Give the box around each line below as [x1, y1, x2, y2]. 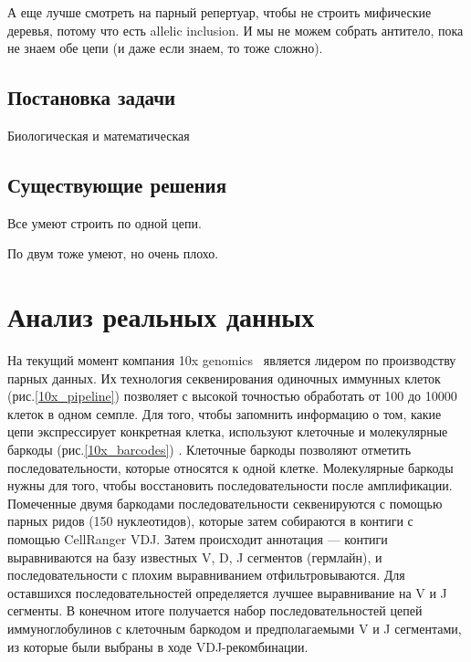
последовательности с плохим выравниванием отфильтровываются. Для [7, 565, 405, 584]
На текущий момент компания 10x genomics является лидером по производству [7, 351, 456, 370]
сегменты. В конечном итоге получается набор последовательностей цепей [7, 601, 423, 620]
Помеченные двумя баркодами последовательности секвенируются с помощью [7, 493, 443, 512]
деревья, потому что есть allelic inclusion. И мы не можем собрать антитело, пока [7, 20, 464, 39]
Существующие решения [7, 170, 227, 198]
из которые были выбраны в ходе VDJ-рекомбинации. [7, 636, 309, 656]
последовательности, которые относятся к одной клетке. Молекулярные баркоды [7, 457, 454, 477]
